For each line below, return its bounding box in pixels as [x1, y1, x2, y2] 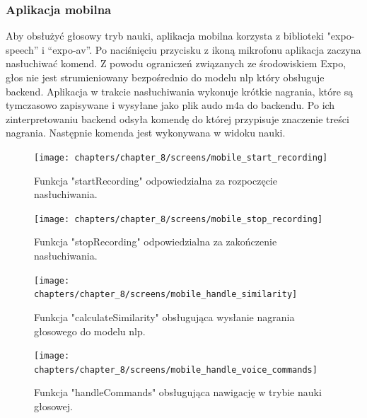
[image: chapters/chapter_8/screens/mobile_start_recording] [34, 152, 328, 163]
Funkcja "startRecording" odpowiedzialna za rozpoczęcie [34, 173, 277, 187]
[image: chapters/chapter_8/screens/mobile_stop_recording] [34, 214, 323, 224]
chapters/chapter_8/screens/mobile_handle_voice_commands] [34, 364, 318, 375]
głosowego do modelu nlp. [34, 323, 146, 338]
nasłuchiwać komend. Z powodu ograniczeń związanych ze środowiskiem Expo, [6, 56, 346, 71]
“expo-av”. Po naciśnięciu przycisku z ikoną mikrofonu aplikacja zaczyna [47, 42, 361, 57]
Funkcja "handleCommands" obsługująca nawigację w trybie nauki [34, 385, 322, 400]
